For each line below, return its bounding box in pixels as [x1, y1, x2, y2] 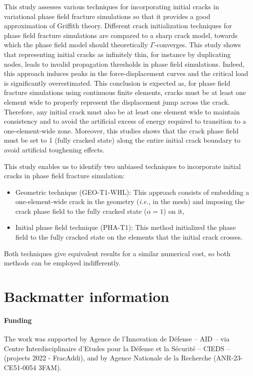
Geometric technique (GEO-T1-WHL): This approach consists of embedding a [15, 187, 250, 197]
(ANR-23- [213, 353, 243, 363]
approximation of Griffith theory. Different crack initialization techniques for [4, 20, 232, 31]
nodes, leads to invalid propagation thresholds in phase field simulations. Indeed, [4, 58, 245, 69]
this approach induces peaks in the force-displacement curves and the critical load [4, 68, 249, 78]
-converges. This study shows [154, 39, 241, 50]
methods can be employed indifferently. [4, 258, 121, 268]
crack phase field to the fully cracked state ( [15, 206, 147, 216]
